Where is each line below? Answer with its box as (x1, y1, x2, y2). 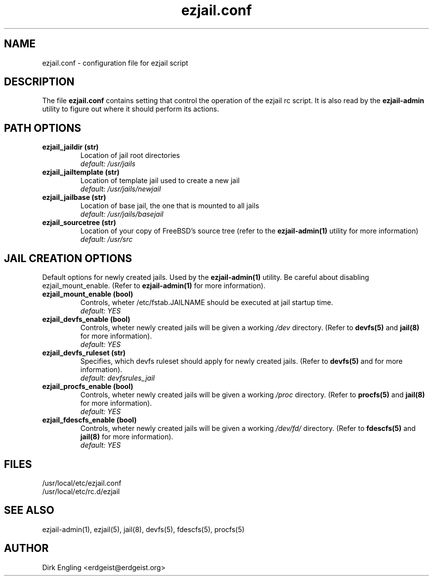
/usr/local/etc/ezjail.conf (42, 478, 122, 487)
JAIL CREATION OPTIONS (4, 252, 132, 265)
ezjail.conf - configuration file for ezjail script (42, 58, 188, 67)
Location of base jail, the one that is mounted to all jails (80, 201, 260, 210)
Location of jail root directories (80, 151, 180, 160)
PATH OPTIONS (4, 121, 81, 134)
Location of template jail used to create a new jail (80, 176, 240, 185)
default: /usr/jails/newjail (80, 185, 161, 193)
